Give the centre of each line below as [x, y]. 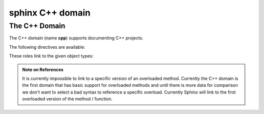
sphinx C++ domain [50, 13]
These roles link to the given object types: [51, 56]
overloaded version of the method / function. [67, 99]
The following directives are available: [47, 47]
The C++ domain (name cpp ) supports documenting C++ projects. [76, 38]
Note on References [43, 69]
